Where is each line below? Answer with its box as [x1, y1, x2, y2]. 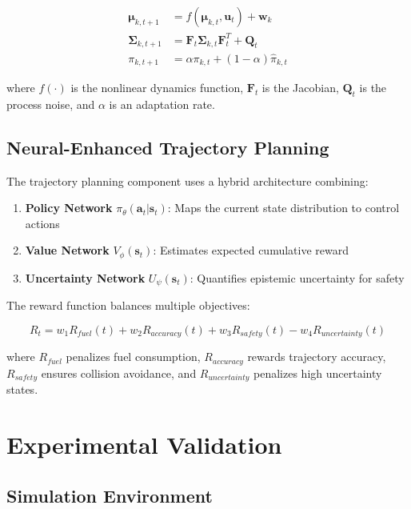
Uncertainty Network [25, 269, 146, 286]
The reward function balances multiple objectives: [6, 297, 250, 314]
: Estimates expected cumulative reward [153, 242, 349, 259]
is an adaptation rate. [109, 95, 215, 112]
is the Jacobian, [261, 79, 339, 96]
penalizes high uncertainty [253, 364, 382, 381]
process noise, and [6, 95, 95, 112]
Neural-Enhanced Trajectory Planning [6, 134, 329, 159]
